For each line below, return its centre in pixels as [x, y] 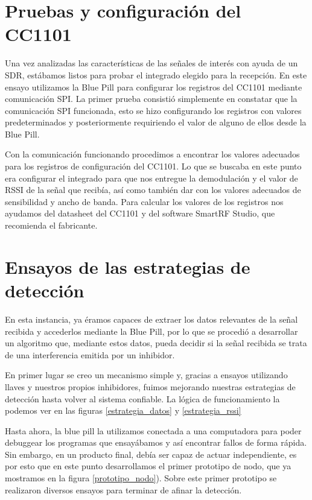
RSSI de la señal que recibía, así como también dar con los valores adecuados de [153, 190]
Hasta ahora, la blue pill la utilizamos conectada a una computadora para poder [153, 430]
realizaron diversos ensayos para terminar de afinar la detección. [123, 489]
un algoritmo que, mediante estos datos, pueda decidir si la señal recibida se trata [156, 343]
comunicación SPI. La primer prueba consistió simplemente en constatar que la [151, 99]
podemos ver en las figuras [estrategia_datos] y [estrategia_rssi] [123, 410]
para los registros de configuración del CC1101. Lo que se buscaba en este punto [153, 166]
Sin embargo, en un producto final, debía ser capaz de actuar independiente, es [151, 454]
